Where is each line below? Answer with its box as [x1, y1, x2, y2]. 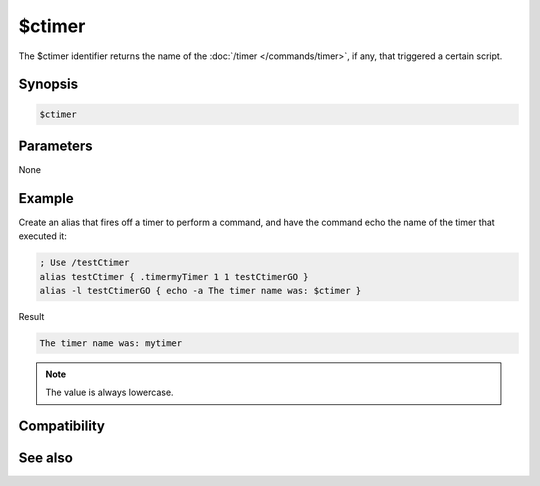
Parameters [18, 137, 93, 154]
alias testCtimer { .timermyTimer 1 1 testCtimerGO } [39, 271, 309, 282]
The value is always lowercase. [45, 386, 174, 399]
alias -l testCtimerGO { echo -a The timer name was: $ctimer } [39, 285, 362, 297]
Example [18, 190, 74, 207]
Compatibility [18, 418, 105, 435]
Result [18, 311, 45, 323]
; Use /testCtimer [39, 257, 130, 269]
